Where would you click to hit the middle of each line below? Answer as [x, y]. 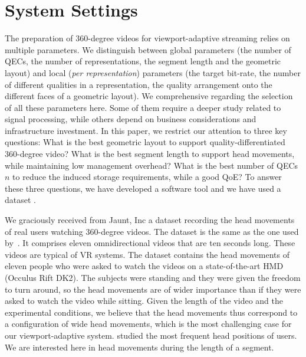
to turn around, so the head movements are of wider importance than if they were [153, 289]
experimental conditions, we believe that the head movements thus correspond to [151, 312]
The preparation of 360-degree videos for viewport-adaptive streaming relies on [147, 38]
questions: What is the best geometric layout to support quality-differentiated [145, 142]
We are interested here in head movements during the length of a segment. [139, 347]
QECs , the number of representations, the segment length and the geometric [143, 61]
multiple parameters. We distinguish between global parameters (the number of [148, 49]
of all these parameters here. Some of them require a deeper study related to [143, 107]
